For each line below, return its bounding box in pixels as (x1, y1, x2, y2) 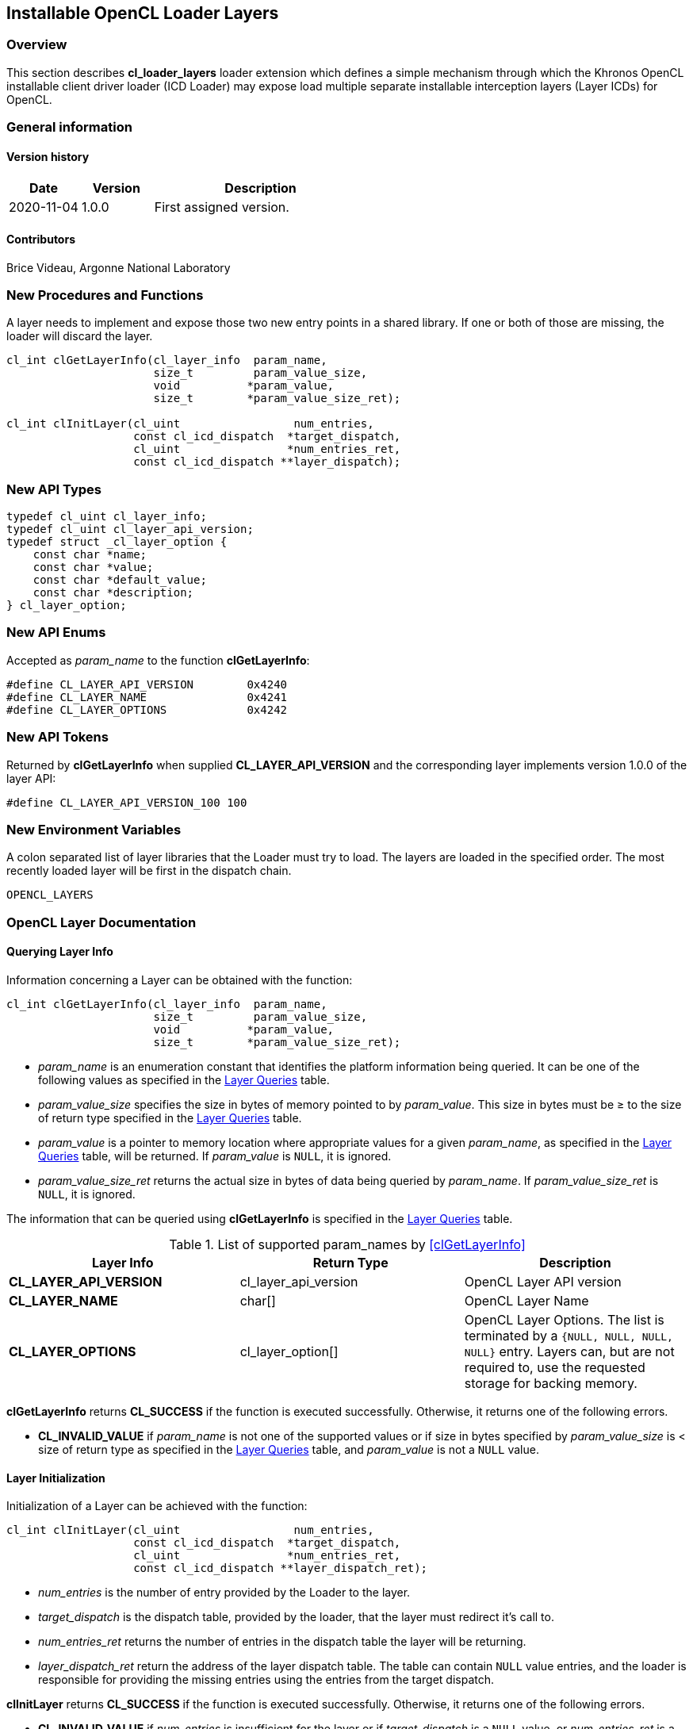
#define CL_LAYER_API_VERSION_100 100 (6, 795, 247, 809)
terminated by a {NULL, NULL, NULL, (464, 1327, 673, 1344)
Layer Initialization (6, 1470, 105, 1485)
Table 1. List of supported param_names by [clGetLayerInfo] (169, 1236, 526, 1252)
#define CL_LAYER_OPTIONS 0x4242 (6, 703, 288, 716)
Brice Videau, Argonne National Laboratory (6, 260, 231, 274)
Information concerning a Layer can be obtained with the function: (6, 972, 353, 987)
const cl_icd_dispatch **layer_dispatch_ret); (133, 1562, 428, 1575)
